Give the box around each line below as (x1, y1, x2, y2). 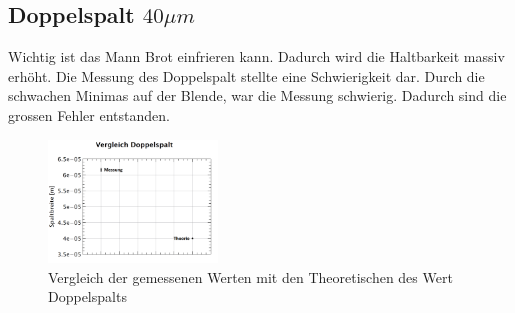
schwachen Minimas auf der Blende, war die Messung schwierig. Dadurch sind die (8, 85, 507, 106)
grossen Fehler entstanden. (8, 104, 170, 125)
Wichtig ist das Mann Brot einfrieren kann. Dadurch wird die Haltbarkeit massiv (8, 46, 505, 67)
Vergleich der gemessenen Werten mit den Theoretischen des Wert (48, 266, 453, 287)
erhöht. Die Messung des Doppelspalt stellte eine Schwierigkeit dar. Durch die (8, 65, 485, 86)
